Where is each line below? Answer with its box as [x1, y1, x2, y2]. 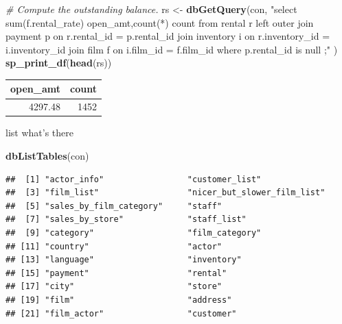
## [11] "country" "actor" [5, 241, 222, 251]
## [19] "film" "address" [5, 295, 232, 305]
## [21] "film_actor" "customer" [5, 308, 237, 319]
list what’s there [5, 125, 73, 140]
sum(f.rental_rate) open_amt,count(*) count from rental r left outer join [5, 15, 314, 29]
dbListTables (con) [5, 149, 89, 162]
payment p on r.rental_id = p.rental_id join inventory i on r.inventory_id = [5, 29, 330, 43]
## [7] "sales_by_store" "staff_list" [5, 214, 247, 225]
